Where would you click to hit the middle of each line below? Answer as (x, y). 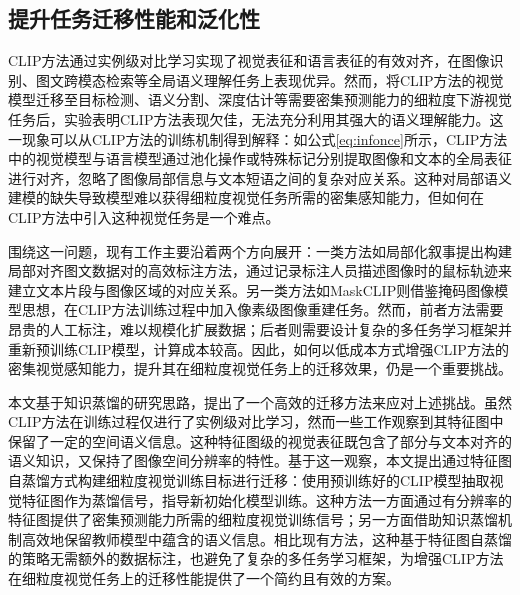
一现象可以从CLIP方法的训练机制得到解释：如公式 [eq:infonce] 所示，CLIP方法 (258, 138)
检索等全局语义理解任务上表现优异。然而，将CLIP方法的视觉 (304, 79)
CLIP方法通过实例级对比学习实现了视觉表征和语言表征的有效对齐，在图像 (249, 60)
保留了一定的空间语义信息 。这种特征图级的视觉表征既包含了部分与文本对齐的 (260, 440)
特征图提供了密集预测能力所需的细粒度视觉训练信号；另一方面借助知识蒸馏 (253, 519)
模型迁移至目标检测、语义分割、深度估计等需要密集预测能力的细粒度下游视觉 (260, 99)
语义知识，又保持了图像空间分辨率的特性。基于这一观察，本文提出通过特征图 (260, 460)
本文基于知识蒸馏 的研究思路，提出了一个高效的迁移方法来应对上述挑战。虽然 (260, 401)
